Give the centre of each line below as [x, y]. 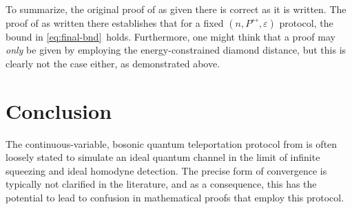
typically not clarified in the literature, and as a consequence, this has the [161, 184]
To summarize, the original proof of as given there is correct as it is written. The [176, 9]
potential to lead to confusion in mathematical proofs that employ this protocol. [175, 197]
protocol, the [306, 22]
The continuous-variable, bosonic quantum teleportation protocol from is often [172, 143]
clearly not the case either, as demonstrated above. [113, 63]
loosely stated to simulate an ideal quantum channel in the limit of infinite [163, 157]
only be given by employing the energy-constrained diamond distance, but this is [176, 50]
